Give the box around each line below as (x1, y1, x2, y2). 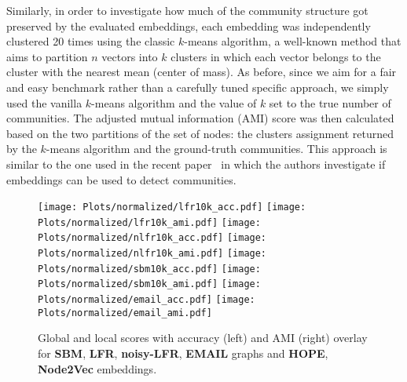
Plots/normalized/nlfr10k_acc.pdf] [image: (38, 232, 267, 244)
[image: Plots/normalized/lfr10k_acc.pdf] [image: (38, 202, 306, 213)
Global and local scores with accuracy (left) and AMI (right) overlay (38, 329, 368, 346)
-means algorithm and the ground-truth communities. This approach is (46, 140, 387, 157)
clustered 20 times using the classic (6, 33, 175, 49)
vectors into (101, 48, 158, 64)
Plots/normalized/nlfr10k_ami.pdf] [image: (38, 248, 267, 260)
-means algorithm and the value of (91, 94, 257, 111)
